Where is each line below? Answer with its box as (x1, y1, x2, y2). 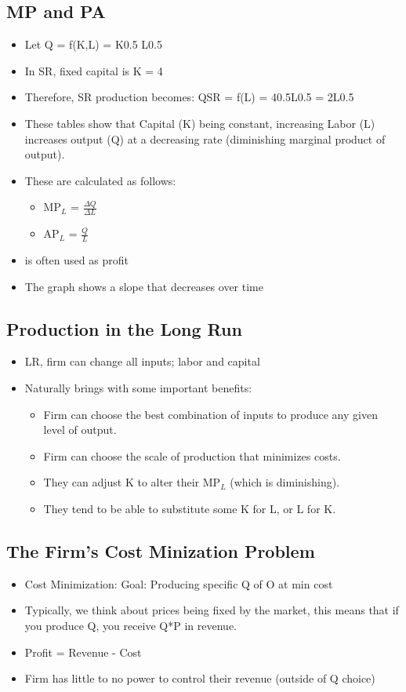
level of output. (43, 421, 117, 438)
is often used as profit (24, 252, 129, 268)
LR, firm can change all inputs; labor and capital (24, 353, 260, 370)
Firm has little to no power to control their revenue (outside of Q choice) (24, 670, 375, 687)
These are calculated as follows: (24, 172, 176, 188)
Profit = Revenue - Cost (24, 643, 142, 660)
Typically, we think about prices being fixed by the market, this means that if (24, 602, 399, 618)
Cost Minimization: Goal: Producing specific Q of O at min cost (24, 575, 333, 592)
